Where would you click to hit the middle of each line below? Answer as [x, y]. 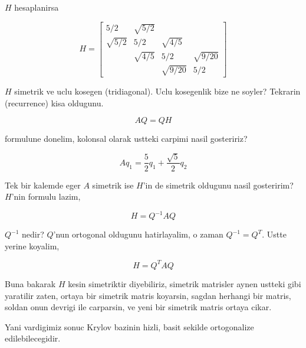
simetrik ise [113, 185]
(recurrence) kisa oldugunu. [54, 103]
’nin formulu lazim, [46, 196]
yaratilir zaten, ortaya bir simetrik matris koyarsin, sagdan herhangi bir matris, [148, 295]
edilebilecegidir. [33, 338]
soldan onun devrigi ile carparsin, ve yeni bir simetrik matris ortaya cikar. [138, 307]
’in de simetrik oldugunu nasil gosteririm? [218, 185]
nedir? [33, 234]
